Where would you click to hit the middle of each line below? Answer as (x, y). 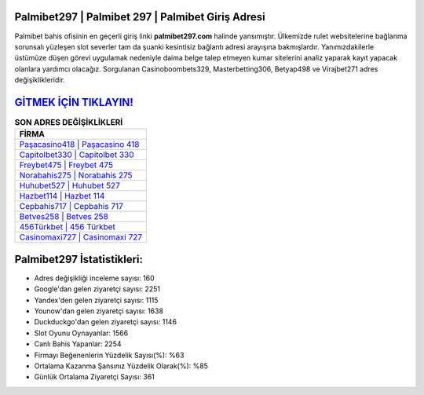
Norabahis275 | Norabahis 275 (76, 175)
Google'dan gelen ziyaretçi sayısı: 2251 (97, 289)
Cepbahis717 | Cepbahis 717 (71, 207)
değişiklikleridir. (40, 80)
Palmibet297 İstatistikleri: (79, 259)
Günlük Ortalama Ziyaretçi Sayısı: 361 (94, 377)
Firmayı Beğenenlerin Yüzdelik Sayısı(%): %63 (109, 355)
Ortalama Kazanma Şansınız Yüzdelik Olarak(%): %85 (121, 366)
